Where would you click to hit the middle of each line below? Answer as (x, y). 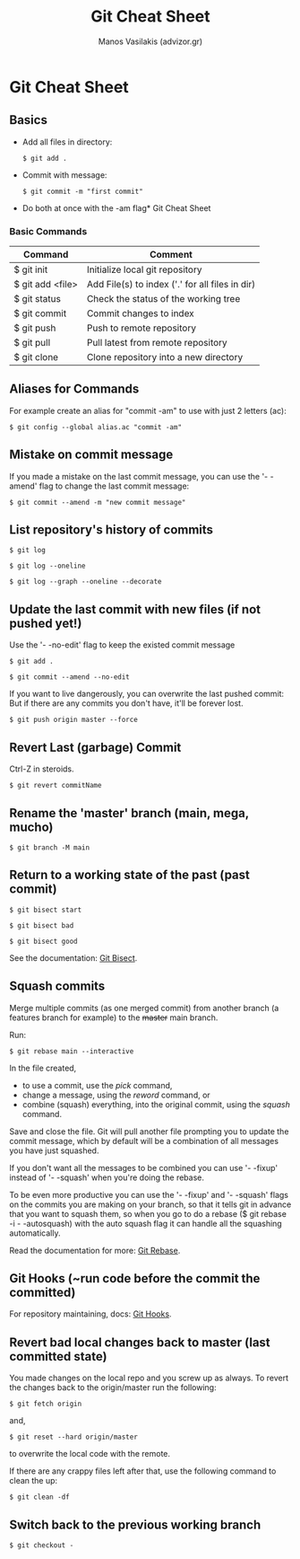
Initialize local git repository (144, 269)
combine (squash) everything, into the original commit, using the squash (156, 1104)
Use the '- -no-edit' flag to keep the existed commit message (122, 645)
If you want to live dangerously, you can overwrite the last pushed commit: (147, 694)
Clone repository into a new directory (165, 357)
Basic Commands (48, 231)
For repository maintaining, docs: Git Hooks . (90, 1314)
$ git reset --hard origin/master (74, 1437)
